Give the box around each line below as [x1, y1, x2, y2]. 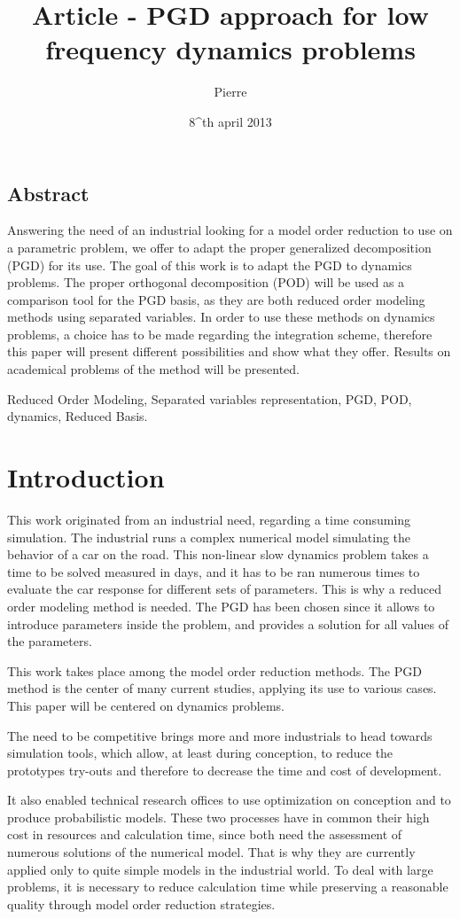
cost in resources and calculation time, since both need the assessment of [7, 825, 402, 844]
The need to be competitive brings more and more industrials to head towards [7, 726, 433, 744]
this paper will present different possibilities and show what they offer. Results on [7, 342, 451, 361]
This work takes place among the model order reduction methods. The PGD [7, 661, 422, 680]
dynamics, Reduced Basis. [7, 407, 148, 425]
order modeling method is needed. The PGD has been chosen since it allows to [7, 596, 435, 615]
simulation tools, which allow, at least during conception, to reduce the [7, 744, 394, 762]
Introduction [7, 459, 165, 495]
